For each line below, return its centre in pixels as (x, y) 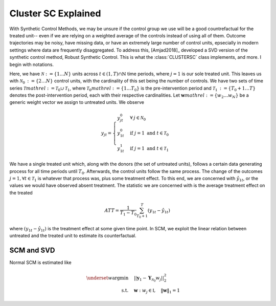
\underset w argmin (107, 278)
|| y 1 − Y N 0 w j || (149, 279)
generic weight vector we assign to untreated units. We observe (77, 102)
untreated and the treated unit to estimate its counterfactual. (73, 236)
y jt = (106, 134)
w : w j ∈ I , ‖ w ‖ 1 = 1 (157, 291)
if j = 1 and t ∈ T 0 (149, 134)
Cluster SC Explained (55, 13)
